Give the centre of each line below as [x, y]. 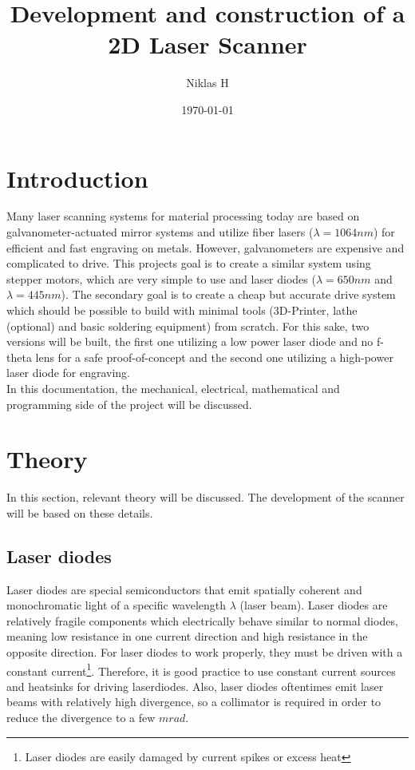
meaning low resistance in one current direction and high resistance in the [187, 636]
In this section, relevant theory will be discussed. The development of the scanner [206, 497]
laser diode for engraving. [68, 373]
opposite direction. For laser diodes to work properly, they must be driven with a [205, 652]
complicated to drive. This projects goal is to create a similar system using [189, 263]
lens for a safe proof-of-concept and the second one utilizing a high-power [214, 357]
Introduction [77, 178]
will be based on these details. [80, 512]
